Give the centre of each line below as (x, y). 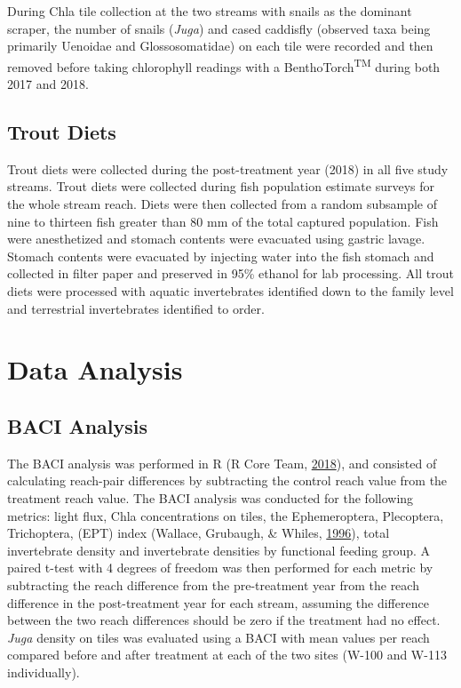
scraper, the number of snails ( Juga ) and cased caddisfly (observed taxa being (219, 28)
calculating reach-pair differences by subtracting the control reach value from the (227, 480)
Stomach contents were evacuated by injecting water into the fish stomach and (221, 256)
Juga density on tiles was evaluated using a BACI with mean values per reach (219, 637)
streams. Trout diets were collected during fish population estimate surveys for (221, 186)
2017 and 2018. (48, 84)
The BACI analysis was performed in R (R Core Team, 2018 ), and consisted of (222, 463)
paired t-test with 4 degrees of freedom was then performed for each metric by (220, 568)
